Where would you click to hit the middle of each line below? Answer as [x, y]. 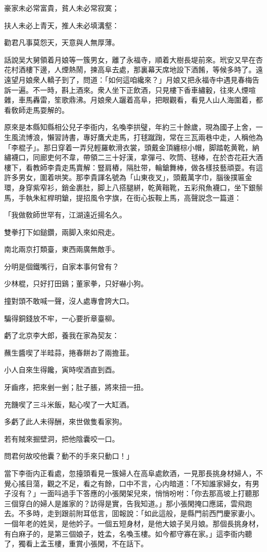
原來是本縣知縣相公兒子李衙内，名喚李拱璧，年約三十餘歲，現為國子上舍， [130, 127]
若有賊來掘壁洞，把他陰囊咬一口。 [62, 438]
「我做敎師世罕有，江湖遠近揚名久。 [65, 215]
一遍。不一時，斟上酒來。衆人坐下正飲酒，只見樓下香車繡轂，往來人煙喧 [133, 90]
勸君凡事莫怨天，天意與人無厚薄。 [62, 42]
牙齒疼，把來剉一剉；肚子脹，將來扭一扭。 [76, 387]
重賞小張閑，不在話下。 [108, 544]
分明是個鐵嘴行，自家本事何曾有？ [62, 266]
